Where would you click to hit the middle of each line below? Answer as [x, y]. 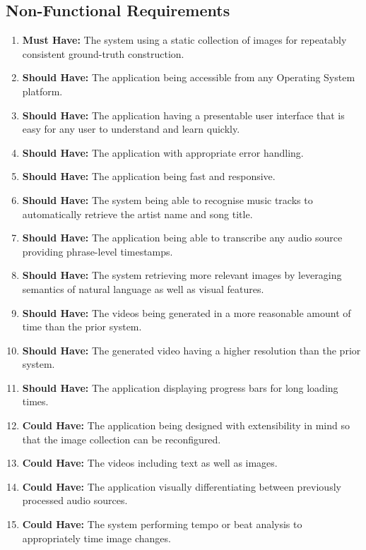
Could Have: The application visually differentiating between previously [182, 486]
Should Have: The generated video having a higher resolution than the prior [191, 350]
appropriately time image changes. [96, 538]
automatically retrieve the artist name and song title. [137, 214]
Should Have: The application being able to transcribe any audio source [182, 238]
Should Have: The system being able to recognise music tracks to [167, 199]
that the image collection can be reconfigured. [122, 439]
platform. [42, 91]
